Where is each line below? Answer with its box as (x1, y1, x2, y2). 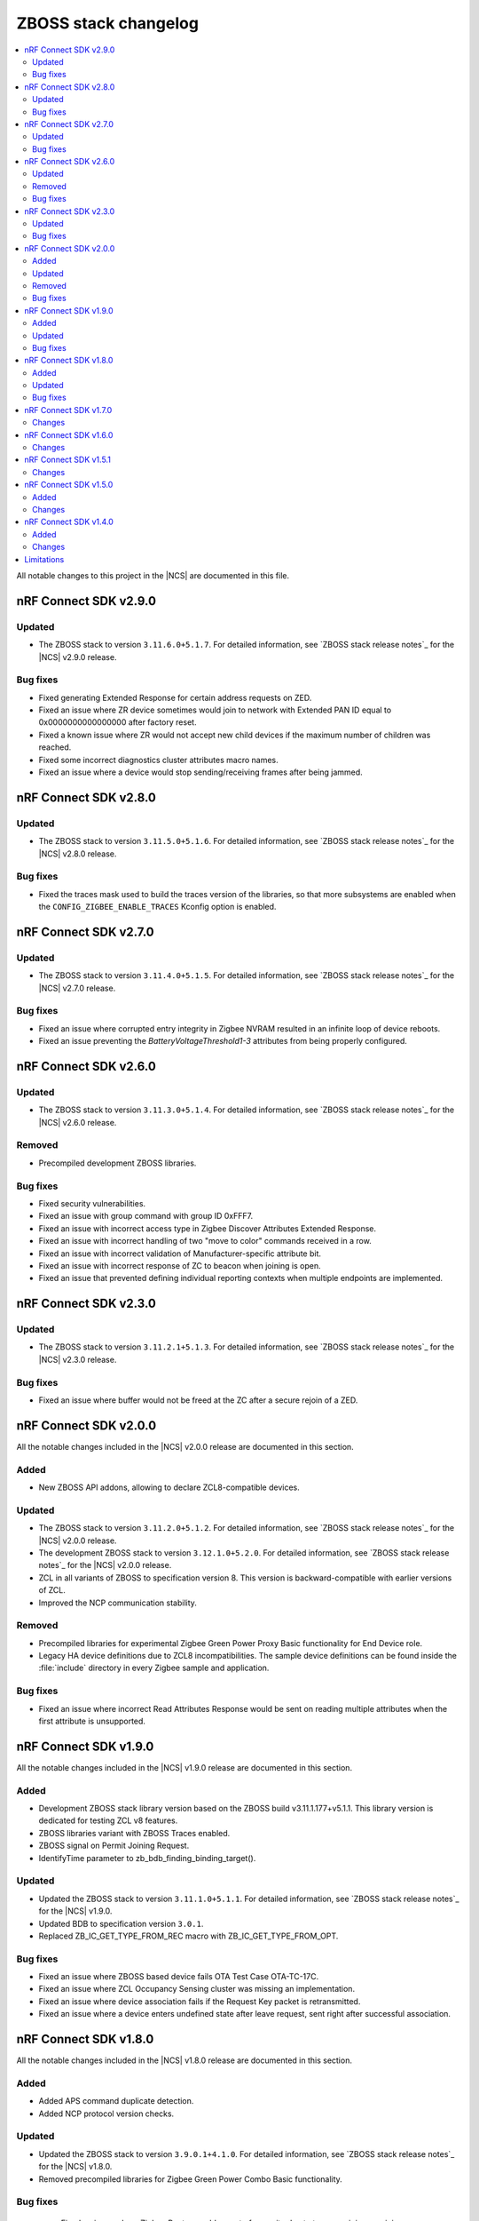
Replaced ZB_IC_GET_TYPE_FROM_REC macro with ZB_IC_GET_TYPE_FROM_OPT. (38, 1930, 339, 1941)
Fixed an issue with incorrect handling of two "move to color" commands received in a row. (38, 1236, 372, 1246)
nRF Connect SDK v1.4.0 (24, 516, 114, 528)
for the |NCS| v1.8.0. (38, 2161, 113, 2172)
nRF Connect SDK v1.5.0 (24, 480, 114, 490)
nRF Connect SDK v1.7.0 (24, 404, 113, 415)
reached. (38, 742, 72, 752)
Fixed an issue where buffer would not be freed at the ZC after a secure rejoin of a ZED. (38, 1395, 358, 1405)
